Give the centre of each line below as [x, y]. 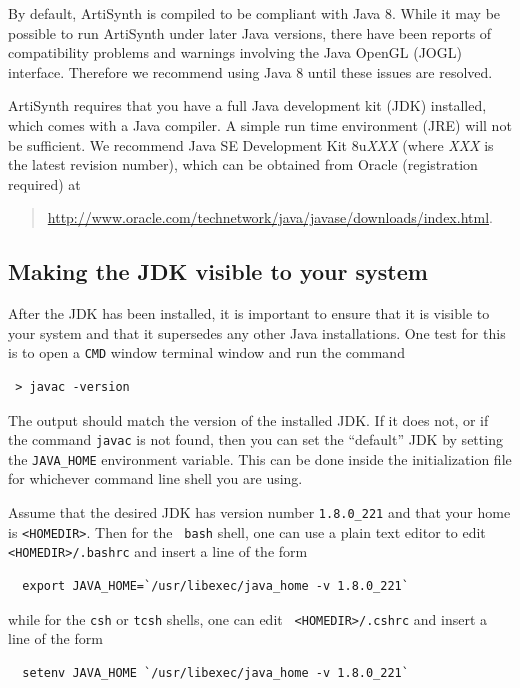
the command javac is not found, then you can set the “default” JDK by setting [255, 439]
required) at [44, 183]
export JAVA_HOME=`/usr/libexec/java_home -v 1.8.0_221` [215, 586]
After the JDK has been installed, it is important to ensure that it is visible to [249, 313]
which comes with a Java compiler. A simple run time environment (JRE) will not [260, 124]
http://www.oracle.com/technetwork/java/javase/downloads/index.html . [270, 217]
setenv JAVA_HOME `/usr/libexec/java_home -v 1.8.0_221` [215, 672]
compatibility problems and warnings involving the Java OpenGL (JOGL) [235, 52]
